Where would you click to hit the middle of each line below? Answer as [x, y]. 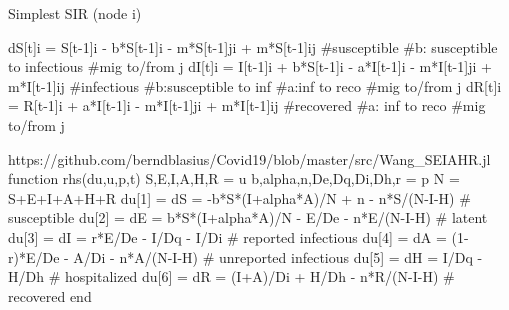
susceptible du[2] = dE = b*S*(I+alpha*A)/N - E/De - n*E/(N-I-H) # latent [248, 217]
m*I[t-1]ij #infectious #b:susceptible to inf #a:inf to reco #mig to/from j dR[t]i [255, 85]
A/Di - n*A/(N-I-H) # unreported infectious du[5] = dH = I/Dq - [278, 256]
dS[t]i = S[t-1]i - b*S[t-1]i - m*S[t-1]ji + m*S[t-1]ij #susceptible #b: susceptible [253, 46]
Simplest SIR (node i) [75, 13]
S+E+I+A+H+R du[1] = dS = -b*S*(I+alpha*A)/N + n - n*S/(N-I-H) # [239, 197]
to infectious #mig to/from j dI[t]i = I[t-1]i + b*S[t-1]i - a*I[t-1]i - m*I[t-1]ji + [250, 66]
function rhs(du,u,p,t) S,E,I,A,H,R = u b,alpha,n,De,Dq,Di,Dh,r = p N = [234, 178]
